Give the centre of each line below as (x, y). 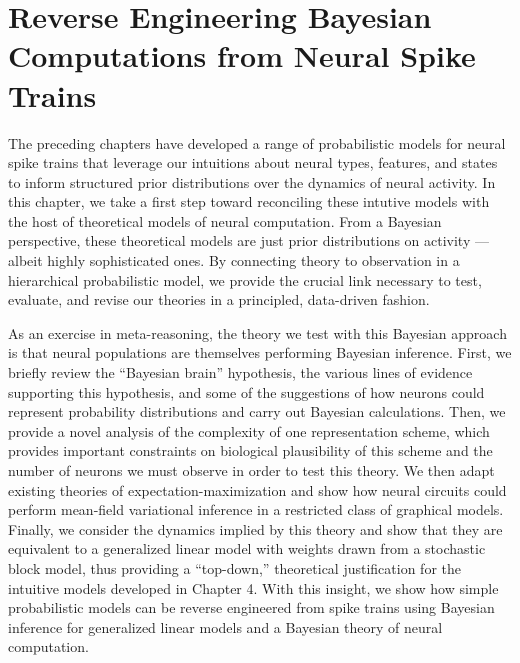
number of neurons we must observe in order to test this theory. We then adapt (251, 470)
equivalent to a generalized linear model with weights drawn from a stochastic (247, 548)
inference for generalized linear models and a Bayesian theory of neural (225, 626)
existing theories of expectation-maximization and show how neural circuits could (257, 489)
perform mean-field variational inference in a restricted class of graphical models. (256, 509)
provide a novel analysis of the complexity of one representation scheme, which (249, 430)
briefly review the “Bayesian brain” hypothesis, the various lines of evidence (240, 372)
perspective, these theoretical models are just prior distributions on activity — (248, 240)
